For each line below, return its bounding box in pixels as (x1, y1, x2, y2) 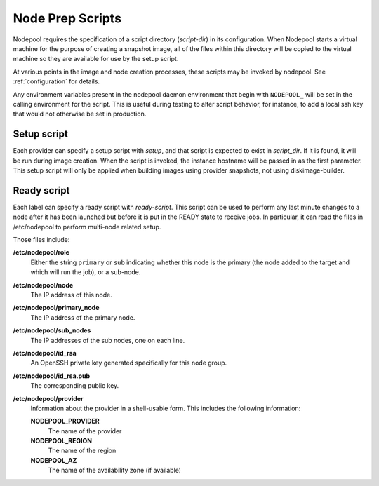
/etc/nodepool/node (13, 281, 74, 289)
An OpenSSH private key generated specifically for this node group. (30, 358, 227, 367)
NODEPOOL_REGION (30, 437, 93, 445)
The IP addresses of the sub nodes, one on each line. (30, 336, 185, 344)
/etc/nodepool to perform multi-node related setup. (13, 222, 161, 231)
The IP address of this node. (30, 291, 112, 299)
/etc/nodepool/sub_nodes (13, 326, 91, 335)
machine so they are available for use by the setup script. (13, 55, 179, 63)
